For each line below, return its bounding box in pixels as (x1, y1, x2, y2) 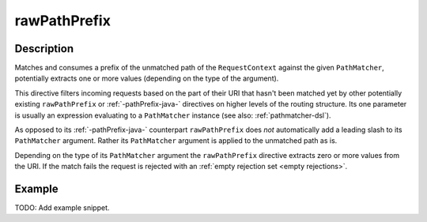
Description (14, 42, 74, 55)
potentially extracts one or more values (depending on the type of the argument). (14, 73, 279, 83)
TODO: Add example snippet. (14, 203, 110, 213)
